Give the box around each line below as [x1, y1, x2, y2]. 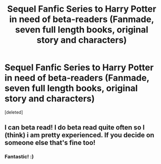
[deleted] [4, 109, 23, 115]
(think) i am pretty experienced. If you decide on [4, 131, 155, 140]
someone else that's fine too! [4, 139, 96, 147]
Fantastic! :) [4, 153, 34, 160]
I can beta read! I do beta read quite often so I [4, 123, 145, 132]
